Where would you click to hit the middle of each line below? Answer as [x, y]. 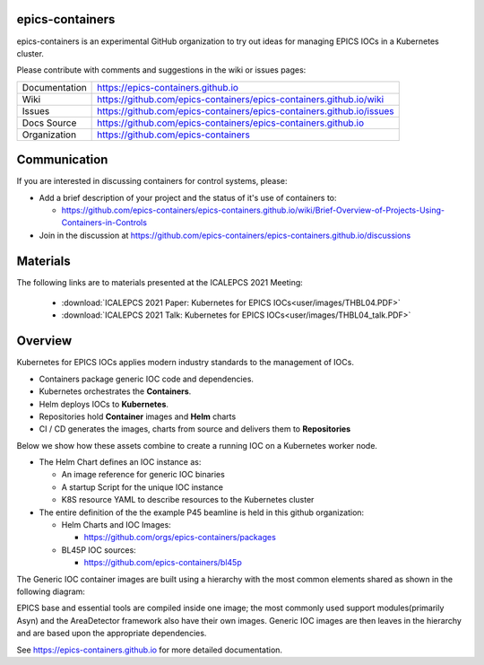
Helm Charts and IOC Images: [117, 525]
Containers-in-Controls [104, 223]
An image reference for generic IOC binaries [143, 475]
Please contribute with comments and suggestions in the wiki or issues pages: [161, 70]
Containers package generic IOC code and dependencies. [147, 379]
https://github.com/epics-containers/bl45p [163, 563]
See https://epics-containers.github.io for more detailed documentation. [149, 650]
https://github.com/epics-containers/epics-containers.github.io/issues [246, 110]
